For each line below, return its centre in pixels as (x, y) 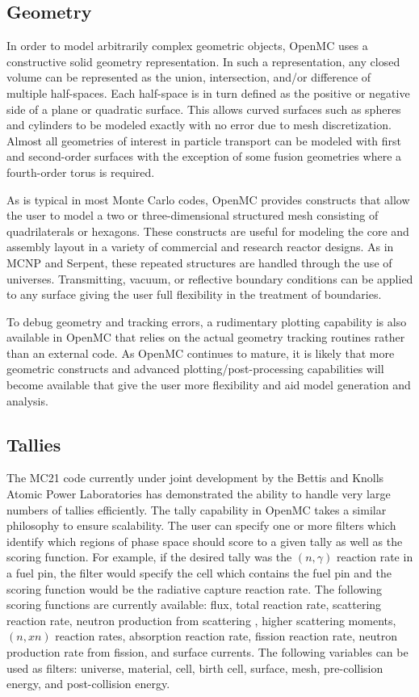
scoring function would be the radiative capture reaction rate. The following (195, 588)
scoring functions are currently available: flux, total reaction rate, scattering (194, 605)
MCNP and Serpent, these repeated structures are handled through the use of (199, 262)
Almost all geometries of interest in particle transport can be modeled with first (204, 140)
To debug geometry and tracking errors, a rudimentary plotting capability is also (207, 321)
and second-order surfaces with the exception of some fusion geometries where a (204, 156)
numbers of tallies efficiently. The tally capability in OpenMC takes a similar (197, 509)
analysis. (27, 400)
